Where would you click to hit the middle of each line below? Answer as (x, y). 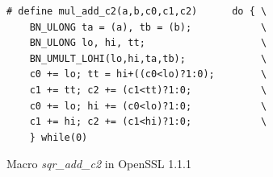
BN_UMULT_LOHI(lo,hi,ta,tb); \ (148, 58)
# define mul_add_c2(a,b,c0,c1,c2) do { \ (137, 11)
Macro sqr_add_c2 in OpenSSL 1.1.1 (99, 164)
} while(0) (59, 137)
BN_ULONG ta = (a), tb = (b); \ (148, 27)
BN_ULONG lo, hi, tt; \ (148, 43)
